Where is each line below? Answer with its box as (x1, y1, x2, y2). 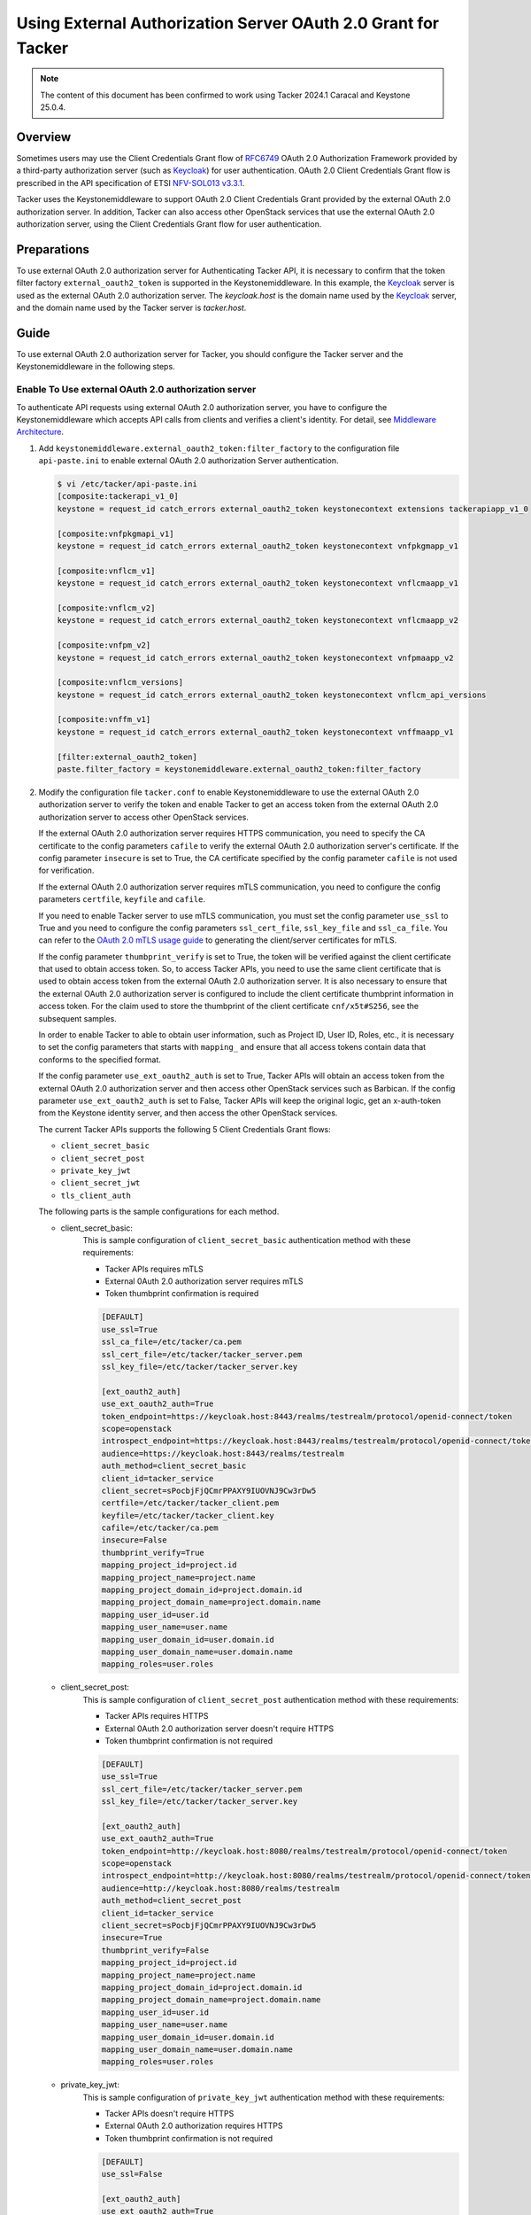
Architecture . (16, 426, 65, 438)
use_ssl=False (101, 2169, 163, 2180)
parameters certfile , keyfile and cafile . (38, 894, 205, 905)
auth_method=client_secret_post (101, 1896, 242, 1906)
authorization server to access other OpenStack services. (38, 812, 250, 822)
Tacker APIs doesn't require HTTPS (104, 2109, 235, 2119)
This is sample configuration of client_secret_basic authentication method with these (82, 1234, 412, 1245)
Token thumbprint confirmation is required (104, 1288, 259, 1299)
